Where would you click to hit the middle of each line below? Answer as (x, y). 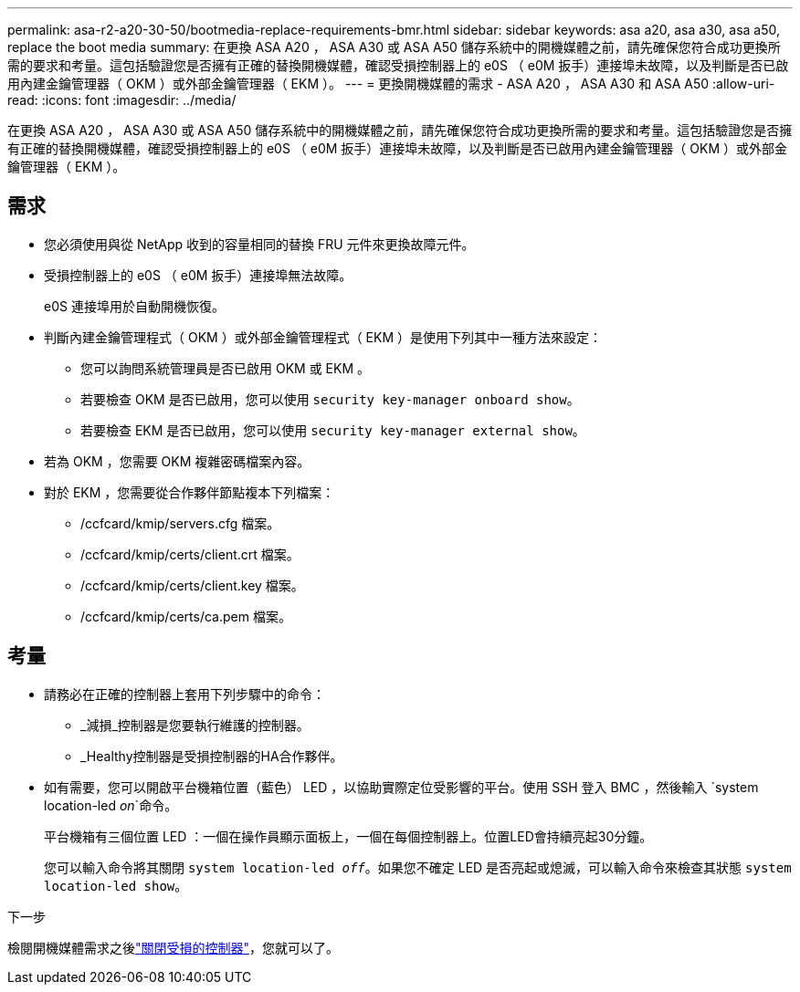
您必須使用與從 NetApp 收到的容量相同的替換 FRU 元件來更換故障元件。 (259, 244)
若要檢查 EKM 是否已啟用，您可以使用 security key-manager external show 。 (333, 430)
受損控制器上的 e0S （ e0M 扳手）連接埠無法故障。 (198, 275)
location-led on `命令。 (111, 805)
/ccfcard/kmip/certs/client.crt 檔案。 (190, 554)
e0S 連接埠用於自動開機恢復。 (134, 306)
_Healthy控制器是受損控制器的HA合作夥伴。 (212, 756)
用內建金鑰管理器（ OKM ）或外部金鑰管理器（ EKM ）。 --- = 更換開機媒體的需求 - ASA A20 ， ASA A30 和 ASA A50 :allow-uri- (391, 84)
